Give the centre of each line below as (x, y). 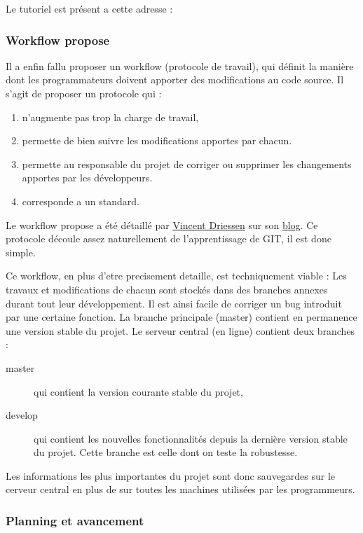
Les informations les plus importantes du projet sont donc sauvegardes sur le (171, 475)
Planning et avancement (75, 520)
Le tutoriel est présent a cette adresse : (89, 8)
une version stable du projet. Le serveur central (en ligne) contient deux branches (180, 330)
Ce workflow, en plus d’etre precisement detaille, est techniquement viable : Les (176, 276)
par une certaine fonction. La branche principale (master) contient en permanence (181, 317)
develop (22, 415)
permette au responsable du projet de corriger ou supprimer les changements (187, 164)
